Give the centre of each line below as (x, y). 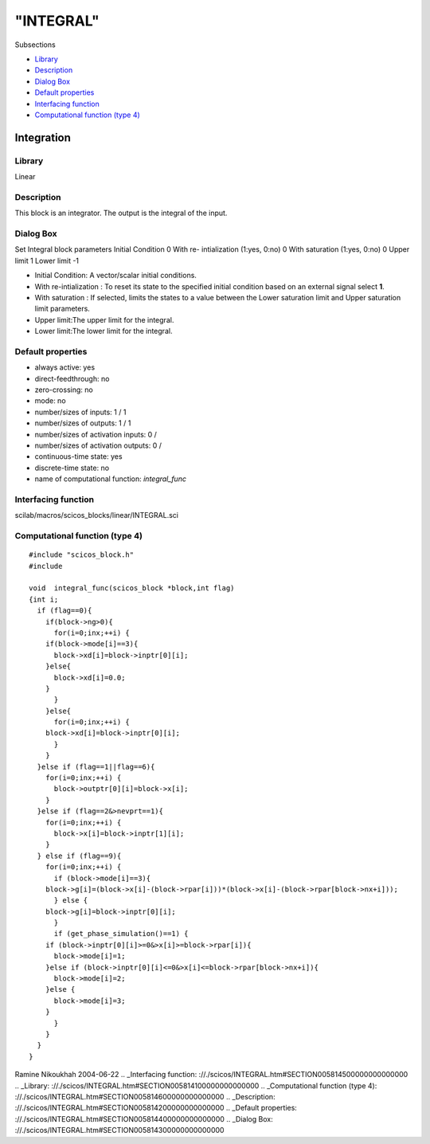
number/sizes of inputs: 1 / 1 (80, 412)
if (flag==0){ (64, 611)
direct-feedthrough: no (72, 378)
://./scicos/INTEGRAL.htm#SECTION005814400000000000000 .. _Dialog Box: (144, 1119)
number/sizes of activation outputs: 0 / (98, 445)
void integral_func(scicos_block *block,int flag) (132, 588)
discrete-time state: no (72, 468)
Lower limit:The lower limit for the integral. (104, 331)
